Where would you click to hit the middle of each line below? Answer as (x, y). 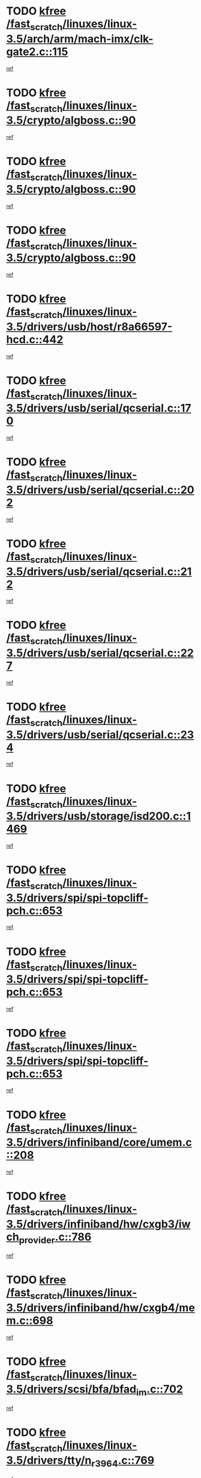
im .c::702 (159, 1390)
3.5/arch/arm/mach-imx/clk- (80, 39)
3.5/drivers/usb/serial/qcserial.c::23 (100, 734)
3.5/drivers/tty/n (49, 1460)
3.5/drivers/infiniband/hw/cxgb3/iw (98, 1224)
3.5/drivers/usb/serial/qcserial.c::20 (100, 490)
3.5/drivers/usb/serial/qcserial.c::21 (99, 571)
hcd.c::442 (35, 339)
